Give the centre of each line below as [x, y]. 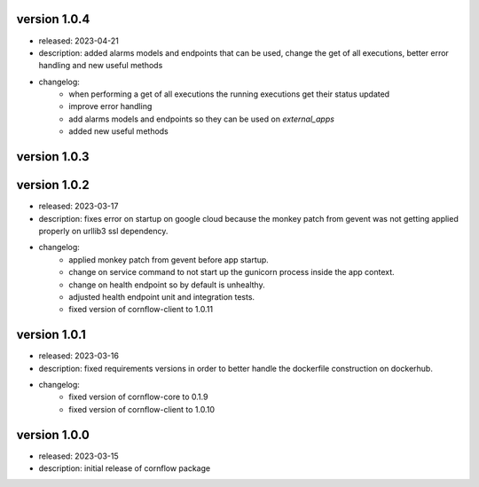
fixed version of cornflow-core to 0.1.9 [138, 397]
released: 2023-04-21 [79, 41]
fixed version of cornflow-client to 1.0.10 [141, 409]
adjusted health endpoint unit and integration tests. [162, 296]
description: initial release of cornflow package [125, 468]
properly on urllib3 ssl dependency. [103, 231]
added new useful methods [118, 131]
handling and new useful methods [101, 66]
